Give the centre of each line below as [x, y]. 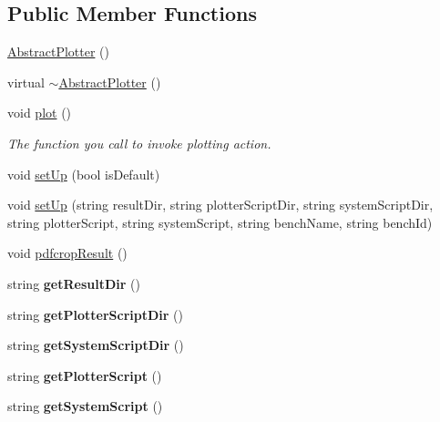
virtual [26, 82]
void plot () [40, 113]
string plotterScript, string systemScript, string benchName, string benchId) [220, 222]
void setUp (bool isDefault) [84, 174]
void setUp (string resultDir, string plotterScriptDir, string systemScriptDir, [220, 205]
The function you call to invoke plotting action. [139, 143]
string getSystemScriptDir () [96, 345]
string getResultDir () [74, 283]
